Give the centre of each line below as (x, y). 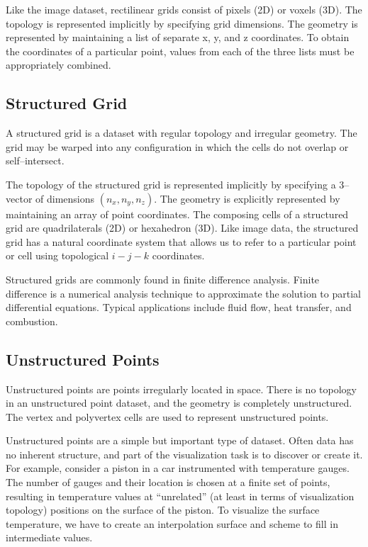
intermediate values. (49, 537)
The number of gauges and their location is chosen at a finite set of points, (168, 482)
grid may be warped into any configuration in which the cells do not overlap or (177, 146)
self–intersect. (35, 160)
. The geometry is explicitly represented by (247, 198)
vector (19, 198)
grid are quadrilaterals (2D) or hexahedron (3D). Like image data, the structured (182, 228)
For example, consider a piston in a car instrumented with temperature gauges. (178, 468)
